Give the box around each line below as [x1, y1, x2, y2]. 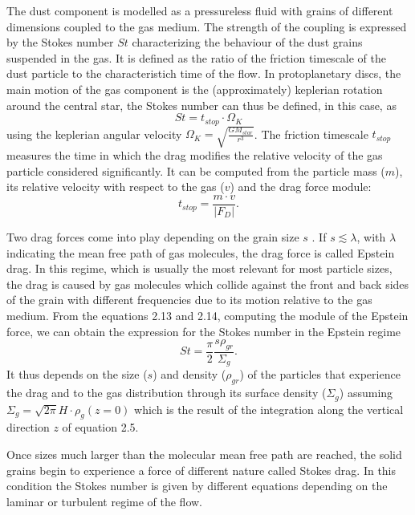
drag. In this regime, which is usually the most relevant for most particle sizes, [6, 260, 393, 277]
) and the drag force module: [230, 178, 372, 195]
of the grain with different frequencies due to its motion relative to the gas [6, 291, 372, 308]
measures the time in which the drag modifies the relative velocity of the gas [6, 147, 383, 164]
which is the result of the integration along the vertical [134, 400, 404, 417]
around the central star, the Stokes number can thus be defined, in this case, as [6, 96, 397, 113]
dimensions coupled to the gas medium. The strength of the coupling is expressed [6, 18, 407, 34]
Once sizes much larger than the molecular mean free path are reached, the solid [6, 446, 402, 463]
